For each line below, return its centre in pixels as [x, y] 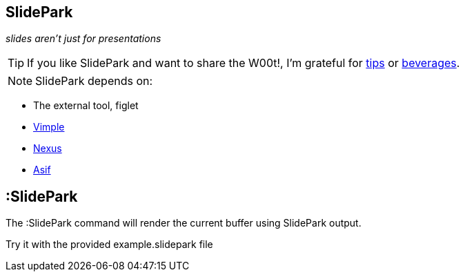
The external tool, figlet [86, 106]
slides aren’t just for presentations [83, 39]
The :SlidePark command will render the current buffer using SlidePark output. [184, 223]
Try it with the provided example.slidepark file [109, 245]
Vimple [49, 127]
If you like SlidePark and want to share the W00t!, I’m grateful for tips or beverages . [244, 63]
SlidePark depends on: [94, 81]
